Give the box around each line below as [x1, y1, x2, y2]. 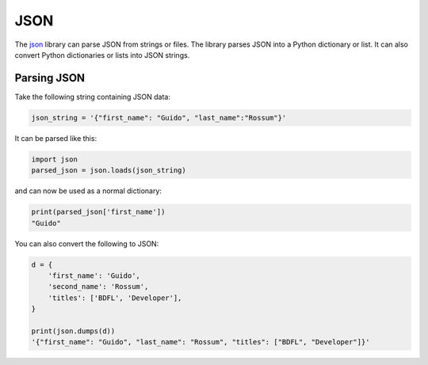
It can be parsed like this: [14, 133, 97, 143]
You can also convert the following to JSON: [14, 238, 159, 249]
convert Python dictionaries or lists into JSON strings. [14, 50, 190, 59]
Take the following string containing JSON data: [14, 92, 170, 101]
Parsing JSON [14, 71, 86, 85]
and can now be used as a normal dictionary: [14, 186, 162, 196]
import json [31, 154, 78, 164]
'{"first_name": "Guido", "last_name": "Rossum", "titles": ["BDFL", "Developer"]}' [31, 337, 370, 347]
